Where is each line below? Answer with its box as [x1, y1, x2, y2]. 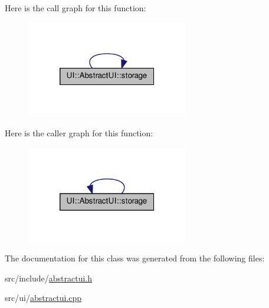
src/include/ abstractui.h [5, 271, 93, 284]
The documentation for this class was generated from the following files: [5, 252, 265, 264]
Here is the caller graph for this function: [5, 127, 153, 139]
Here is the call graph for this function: [5, 2, 146, 14]
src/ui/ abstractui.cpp [5, 291, 82, 304]
